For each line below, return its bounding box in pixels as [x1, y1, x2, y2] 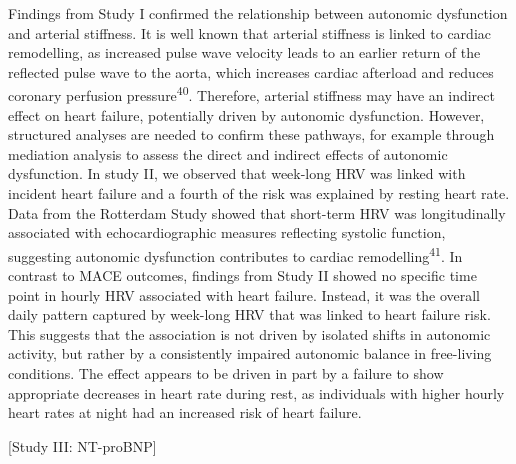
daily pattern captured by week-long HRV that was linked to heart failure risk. [8, 304, 491, 325]
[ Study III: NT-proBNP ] [8, 435, 157, 456]
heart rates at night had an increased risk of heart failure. [8, 402, 362, 423]
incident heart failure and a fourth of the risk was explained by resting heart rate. [8, 183, 510, 203]
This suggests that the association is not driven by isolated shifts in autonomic [8, 323, 491, 344]
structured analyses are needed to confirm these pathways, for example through [8, 124, 495, 145]
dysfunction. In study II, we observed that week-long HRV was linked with [8, 163, 466, 184]
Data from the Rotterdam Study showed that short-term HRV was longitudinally [8, 202, 506, 223]
